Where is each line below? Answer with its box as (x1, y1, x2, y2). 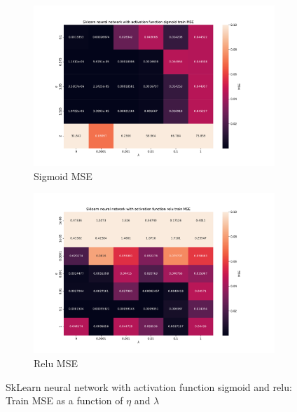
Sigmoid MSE (34, 168, 92, 183)
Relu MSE (34, 356, 78, 370)
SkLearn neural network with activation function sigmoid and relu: (6, 379, 292, 394)
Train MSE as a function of (6, 393, 123, 408)
